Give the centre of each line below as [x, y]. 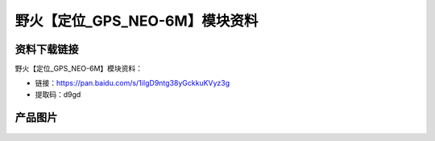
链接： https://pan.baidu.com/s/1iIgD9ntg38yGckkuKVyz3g [133, 83]
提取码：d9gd [58, 94]
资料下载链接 [47, 49]
